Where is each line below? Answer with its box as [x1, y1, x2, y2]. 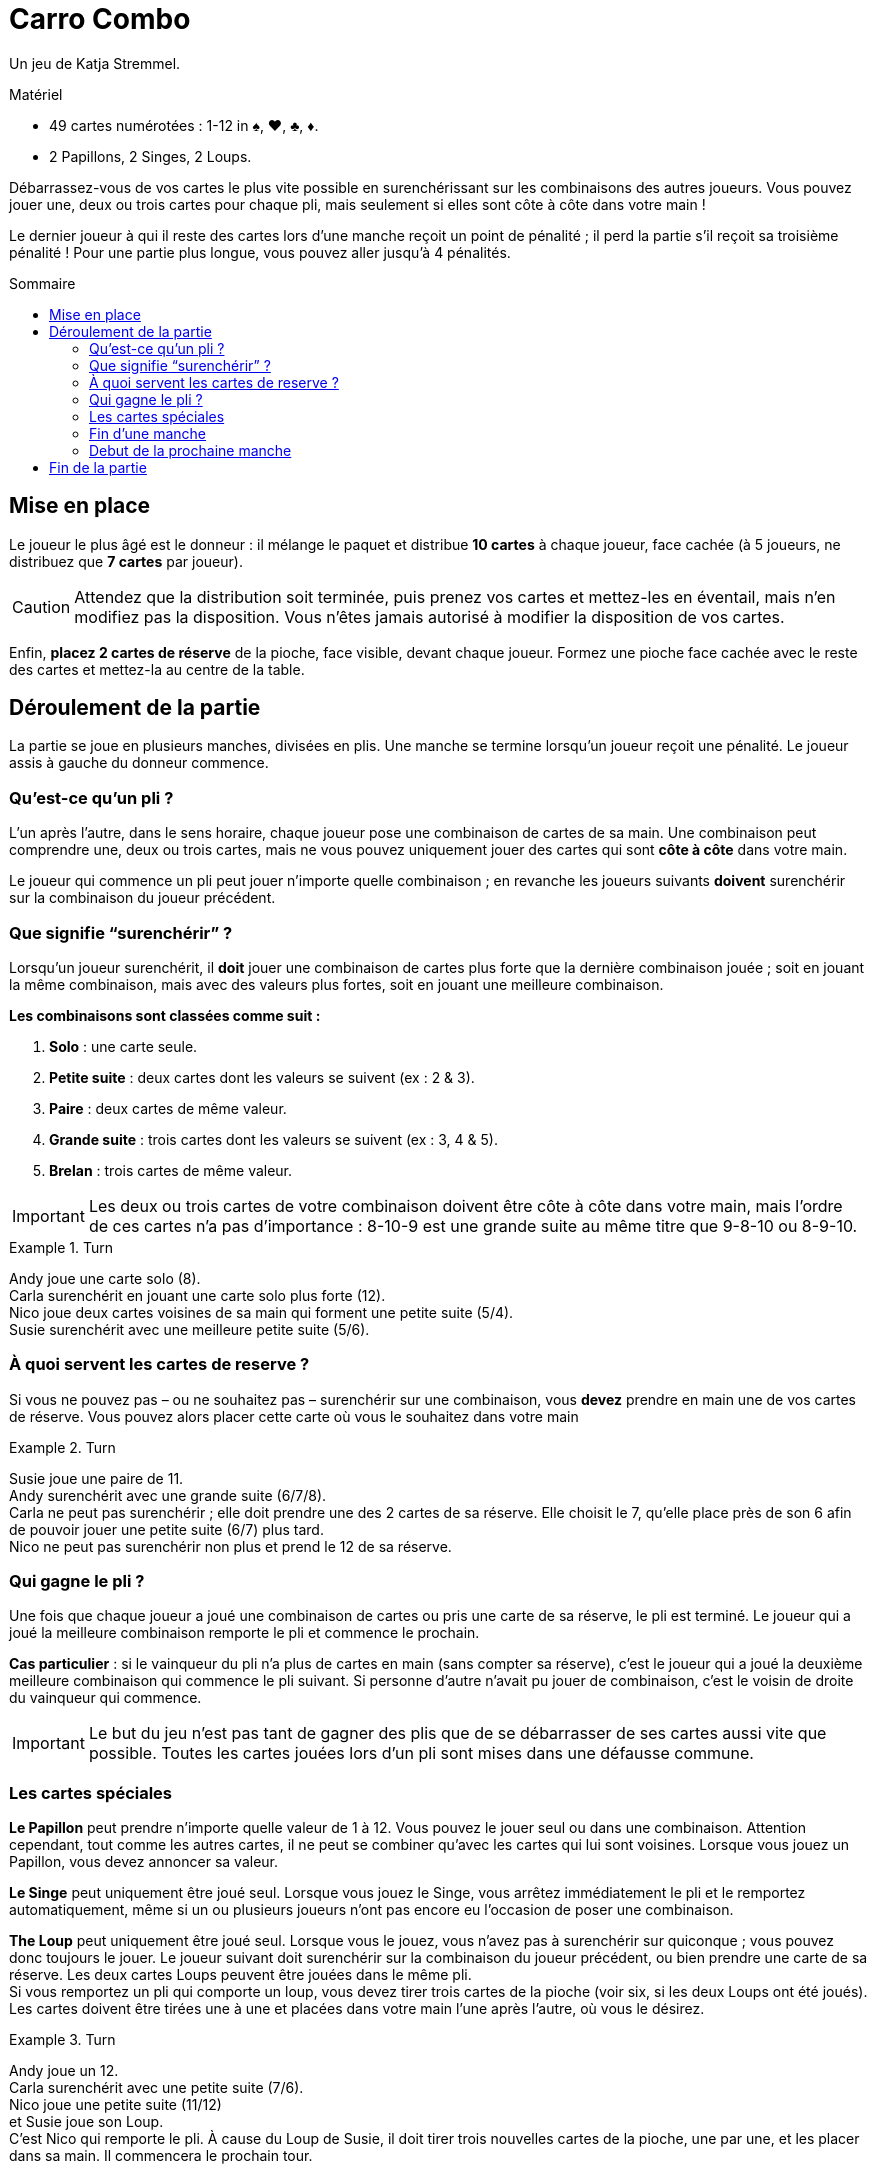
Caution [12, 596, 71, 617]
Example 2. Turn [9, 1438, 116, 1456]
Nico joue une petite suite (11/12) [9, 2096, 222, 2114]
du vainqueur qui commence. [9, 1689, 202, 1707]
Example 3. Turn [9, 2031, 116, 2049]
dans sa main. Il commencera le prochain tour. [9, 2147, 313, 2165]
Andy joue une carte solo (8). [9, 1269, 201, 1287]
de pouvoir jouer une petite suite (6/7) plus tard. [9, 1520, 324, 1538]
